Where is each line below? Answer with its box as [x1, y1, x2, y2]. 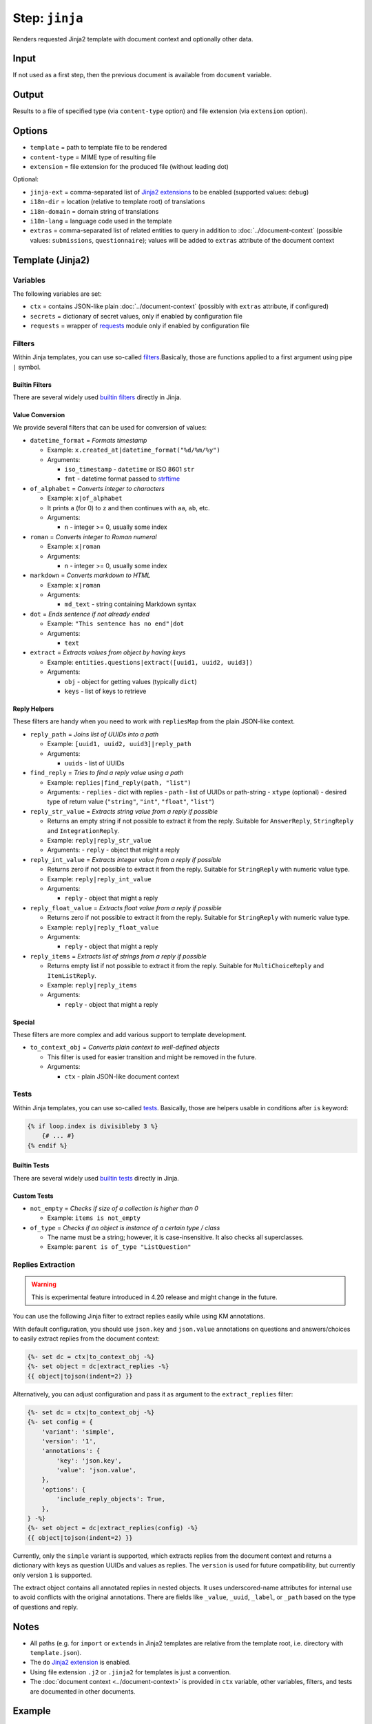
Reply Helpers [12, 704, 54, 713]
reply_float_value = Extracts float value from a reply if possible [30, 903, 222, 912]
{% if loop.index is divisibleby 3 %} [27, 1122, 158, 1130]
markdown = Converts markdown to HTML [30, 571, 151, 579]
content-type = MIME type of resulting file [30, 152, 156, 161]
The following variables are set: [12, 290, 103, 298]
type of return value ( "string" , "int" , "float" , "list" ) [47, 797, 215, 806]
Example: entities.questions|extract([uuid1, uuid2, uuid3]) [47, 658, 254, 666]
